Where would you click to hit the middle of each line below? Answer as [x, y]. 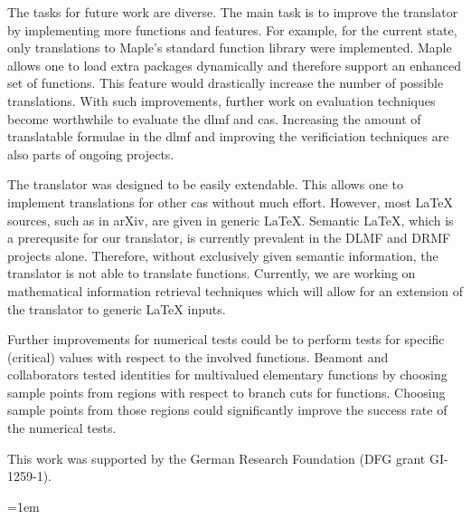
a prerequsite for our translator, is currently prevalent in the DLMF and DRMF [229, 238]
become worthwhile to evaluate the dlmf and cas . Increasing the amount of [214, 118]
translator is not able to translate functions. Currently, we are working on [212, 273]
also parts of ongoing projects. [91, 154]
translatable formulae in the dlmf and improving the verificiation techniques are [228, 136]
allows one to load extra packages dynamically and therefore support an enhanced [235, 65]
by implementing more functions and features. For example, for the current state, [232, 29]
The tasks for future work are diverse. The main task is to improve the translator [233, 12]
